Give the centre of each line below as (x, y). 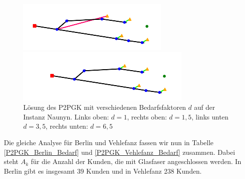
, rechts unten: (67, 126)
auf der (204, 107)
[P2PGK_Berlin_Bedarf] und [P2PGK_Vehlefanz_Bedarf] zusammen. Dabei (120, 152)
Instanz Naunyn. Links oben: (66, 116)
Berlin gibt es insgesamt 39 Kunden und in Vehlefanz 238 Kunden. (103, 171)
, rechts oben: (147, 116)
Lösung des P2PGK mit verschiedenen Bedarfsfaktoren (105, 107)
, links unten (210, 116)
